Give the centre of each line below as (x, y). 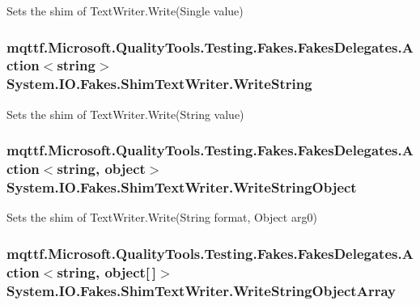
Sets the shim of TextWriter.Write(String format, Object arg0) (162, 217)
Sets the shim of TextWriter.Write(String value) (125, 114)
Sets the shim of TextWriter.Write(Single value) (125, 11)
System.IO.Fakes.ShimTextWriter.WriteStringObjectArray (201, 290)
